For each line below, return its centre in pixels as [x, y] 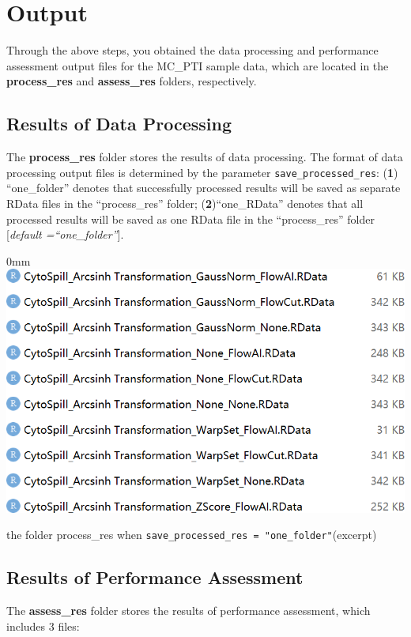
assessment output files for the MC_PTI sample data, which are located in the [198, 65]
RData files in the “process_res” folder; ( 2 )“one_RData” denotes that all [185, 203]
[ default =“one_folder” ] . [65, 234]
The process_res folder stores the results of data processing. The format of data [205, 157]
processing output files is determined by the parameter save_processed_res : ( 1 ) [202, 172]
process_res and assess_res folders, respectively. [132, 81]
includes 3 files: [43, 626]
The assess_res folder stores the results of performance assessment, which [189, 611]
